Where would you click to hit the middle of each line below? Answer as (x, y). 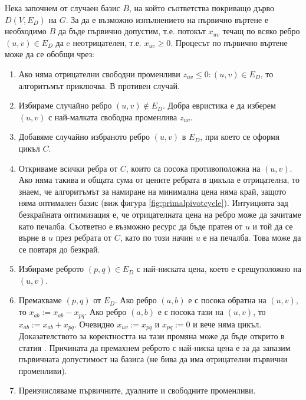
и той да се (273, 226)
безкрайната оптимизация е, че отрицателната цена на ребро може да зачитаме (160, 214)
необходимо (26, 31)
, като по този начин (157, 237)
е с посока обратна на (227, 300)
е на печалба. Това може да (252, 237)
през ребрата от (83, 237)
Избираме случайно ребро (65, 105)
